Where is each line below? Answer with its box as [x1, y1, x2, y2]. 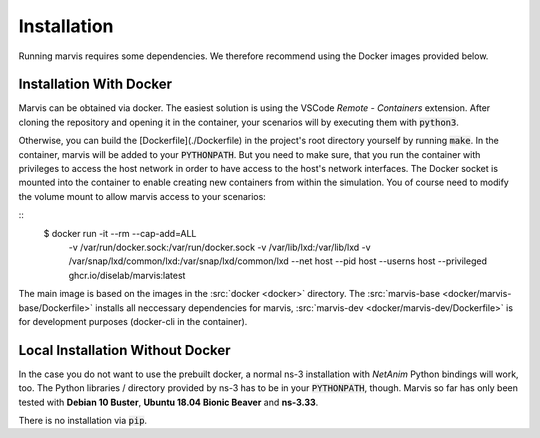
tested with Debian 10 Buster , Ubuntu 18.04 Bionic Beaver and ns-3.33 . [18, 396, 319, 408]
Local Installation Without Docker [18, 341, 231, 359]
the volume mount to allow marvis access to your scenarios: [18, 190, 267, 202]
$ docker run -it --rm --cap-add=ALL [43, 227, 197, 239]
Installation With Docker [18, 76, 173, 93]
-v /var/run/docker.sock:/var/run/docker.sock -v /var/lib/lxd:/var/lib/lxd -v [68, 241, 371, 253]
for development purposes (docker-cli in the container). [18, 315, 248, 327]
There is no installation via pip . [18, 415, 148, 426]
